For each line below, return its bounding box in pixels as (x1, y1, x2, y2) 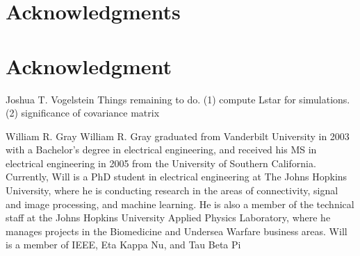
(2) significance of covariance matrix (6, 105, 160, 120)
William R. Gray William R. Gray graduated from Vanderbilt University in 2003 (6, 128, 350, 143)
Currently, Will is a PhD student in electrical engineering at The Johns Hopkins (6, 169, 347, 184)
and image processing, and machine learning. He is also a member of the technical (6, 196, 354, 211)
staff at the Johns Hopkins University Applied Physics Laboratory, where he (6, 210, 331, 225)
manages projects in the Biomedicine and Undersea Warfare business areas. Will (6, 223, 347, 238)
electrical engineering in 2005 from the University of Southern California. (6, 155, 316, 170)
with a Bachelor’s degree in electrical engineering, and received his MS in (6, 142, 317, 157)
